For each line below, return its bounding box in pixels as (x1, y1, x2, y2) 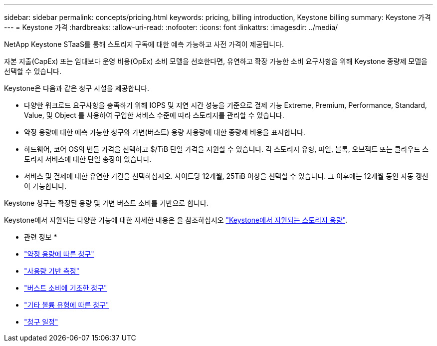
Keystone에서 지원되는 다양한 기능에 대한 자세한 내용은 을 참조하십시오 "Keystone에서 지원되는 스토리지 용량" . (4, 216, 348, 224)
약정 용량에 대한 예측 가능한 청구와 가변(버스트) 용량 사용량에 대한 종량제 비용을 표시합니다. (24, 128, 305, 136)
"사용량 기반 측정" (24, 267, 80, 275)
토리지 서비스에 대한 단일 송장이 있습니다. (24, 155, 152, 163)
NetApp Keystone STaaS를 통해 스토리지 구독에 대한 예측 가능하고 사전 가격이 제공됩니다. (4, 40, 284, 48)
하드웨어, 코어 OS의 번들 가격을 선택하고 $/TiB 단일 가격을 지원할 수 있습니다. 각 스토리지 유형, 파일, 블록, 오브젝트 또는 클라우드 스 (24, 145, 429, 153)
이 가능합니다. (24, 182, 67, 190)
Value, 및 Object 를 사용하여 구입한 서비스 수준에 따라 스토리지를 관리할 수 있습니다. (24, 111, 284, 119)
